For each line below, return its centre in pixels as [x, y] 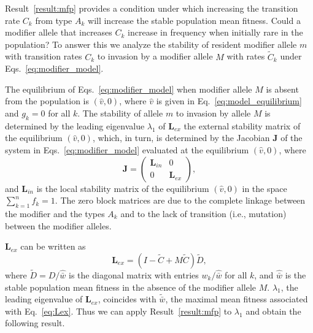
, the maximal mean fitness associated [237, 299]
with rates [246, 56]
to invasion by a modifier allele [155, 56]
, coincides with [127, 299]
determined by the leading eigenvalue [75, 125]
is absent [282, 89]
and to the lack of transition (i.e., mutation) [203, 213]
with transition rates [44, 56]
